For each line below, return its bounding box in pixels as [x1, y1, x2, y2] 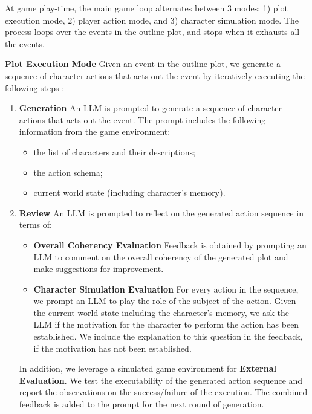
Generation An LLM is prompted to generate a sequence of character [19, 102, 282, 114]
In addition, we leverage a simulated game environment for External [19, 362, 276, 375]
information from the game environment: [19, 125, 171, 138]
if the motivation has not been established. [33, 341, 192, 354]
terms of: [19, 218, 52, 231]
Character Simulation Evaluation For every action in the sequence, [33, 282, 299, 295]
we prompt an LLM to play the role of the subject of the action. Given [33, 294, 296, 307]
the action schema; [33, 166, 103, 178]
